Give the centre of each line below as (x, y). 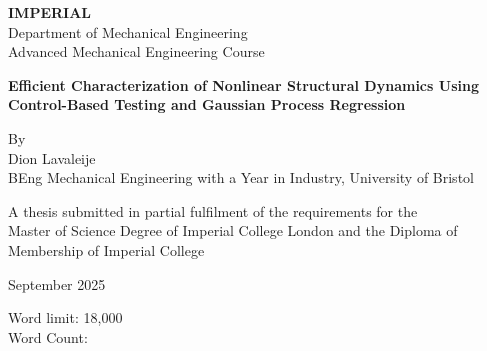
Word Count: (48, 336)
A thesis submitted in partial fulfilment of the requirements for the (213, 210)
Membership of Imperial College (106, 249)
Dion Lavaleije (52, 157)
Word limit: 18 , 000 (65, 317)
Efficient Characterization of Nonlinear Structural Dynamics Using (243, 84)
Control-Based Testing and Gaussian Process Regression (207, 104)
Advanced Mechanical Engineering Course (136, 51)
